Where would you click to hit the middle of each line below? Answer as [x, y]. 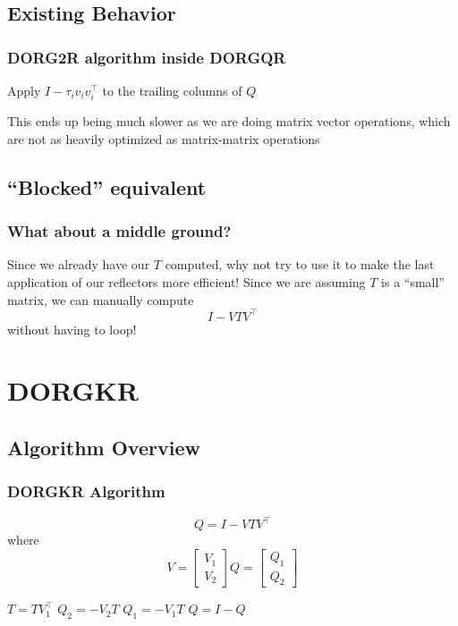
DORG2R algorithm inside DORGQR [147, 57]
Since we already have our [79, 264]
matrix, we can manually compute [101, 299]
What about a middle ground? [119, 231]
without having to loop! [72, 329]
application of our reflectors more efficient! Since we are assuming [187, 281]
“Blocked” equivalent [107, 186]
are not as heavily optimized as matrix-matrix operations [164, 138]
